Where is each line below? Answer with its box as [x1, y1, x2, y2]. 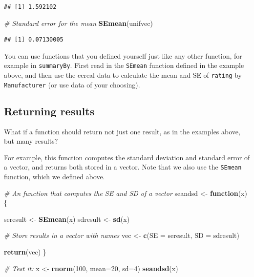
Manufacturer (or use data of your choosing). [4, 79, 140, 89]
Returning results [4, 103, 95, 118]
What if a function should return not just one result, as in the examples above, [4, 126, 240, 136]
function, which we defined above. [4, 171, 105, 181]
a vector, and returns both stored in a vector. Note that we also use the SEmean [4, 162, 242, 172]
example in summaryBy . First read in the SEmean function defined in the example [4, 60, 244, 70]
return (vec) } [4, 246, 46, 256]
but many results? [4, 136, 58, 146]
